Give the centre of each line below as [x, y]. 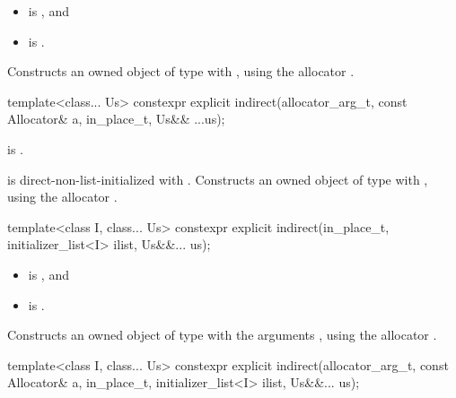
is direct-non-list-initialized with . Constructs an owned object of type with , [218, 179]
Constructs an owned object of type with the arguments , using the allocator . [222, 335]
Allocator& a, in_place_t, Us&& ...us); [116, 119]
